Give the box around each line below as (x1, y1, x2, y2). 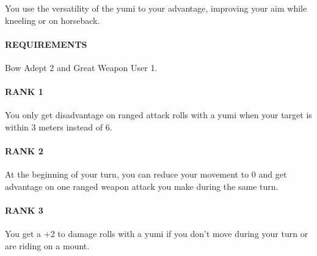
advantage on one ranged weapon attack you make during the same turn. (5, 179, 279, 192)
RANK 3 (5, 204, 43, 217)
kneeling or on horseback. (5, 13, 100, 26)
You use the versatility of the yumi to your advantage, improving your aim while (5, 2, 307, 14)
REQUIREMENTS (5, 37, 87, 50)
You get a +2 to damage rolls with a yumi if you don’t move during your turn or (5, 227, 308, 240)
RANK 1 (5, 85, 43, 98)
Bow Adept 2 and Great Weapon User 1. (5, 61, 158, 73)
